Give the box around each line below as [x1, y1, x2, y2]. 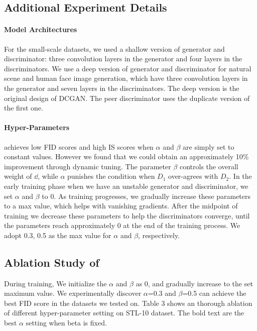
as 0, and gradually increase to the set [136, 278, 253, 288]
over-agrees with [168, 171, 218, 181]
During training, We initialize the [4, 278, 107, 288]
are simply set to [183, 141, 234, 152]
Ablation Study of [4, 254, 99, 270]
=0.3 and [148, 288, 176, 298]
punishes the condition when [67, 171, 155, 181]
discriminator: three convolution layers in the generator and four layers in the [4, 53, 242, 64]
